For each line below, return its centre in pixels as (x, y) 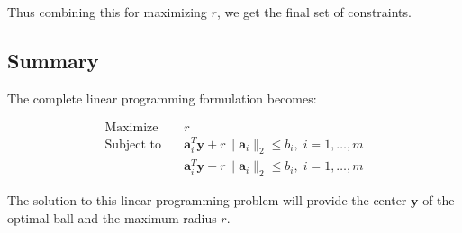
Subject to (133, 144)
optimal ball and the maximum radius (112, 217)
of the (439, 200)
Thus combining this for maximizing (107, 12)
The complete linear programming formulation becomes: (162, 98)
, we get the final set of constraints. (314, 12)
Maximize (131, 128)
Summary (53, 60)
